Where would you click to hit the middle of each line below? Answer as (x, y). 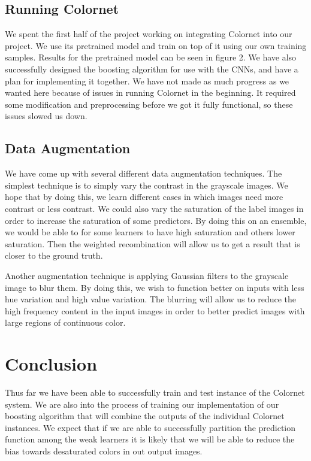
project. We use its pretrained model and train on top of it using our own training (156, 45)
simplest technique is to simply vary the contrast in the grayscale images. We (147, 185)
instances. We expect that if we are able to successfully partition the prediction (150, 427)
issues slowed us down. (46, 116)
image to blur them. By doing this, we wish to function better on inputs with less (155, 287)
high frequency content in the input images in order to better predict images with (155, 310)
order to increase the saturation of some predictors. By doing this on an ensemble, (156, 220)
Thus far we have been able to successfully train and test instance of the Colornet (155, 392)
